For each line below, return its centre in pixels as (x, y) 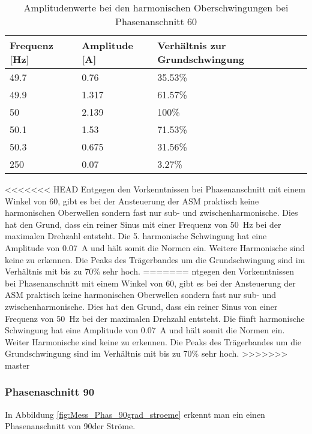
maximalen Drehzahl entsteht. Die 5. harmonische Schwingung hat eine (136, 236)
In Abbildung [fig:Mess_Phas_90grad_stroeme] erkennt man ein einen (135, 414)
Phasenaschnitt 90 (50, 392)
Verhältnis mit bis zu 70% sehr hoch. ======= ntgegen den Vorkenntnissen (149, 271)
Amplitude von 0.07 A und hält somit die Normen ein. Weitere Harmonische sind (155, 247)
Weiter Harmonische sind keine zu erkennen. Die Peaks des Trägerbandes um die (153, 341)
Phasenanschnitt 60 (156, 21)
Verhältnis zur (192, 45)
